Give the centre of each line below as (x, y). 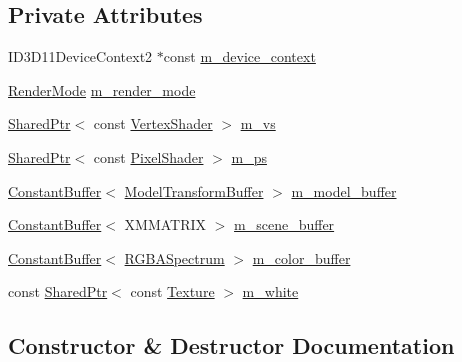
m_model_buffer (344, 190)
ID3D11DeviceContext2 (80, 56)
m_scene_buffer (284, 224)
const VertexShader (153, 123)
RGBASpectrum (174, 257)
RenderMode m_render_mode (102, 89)
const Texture (172, 291)
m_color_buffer (301, 257)
